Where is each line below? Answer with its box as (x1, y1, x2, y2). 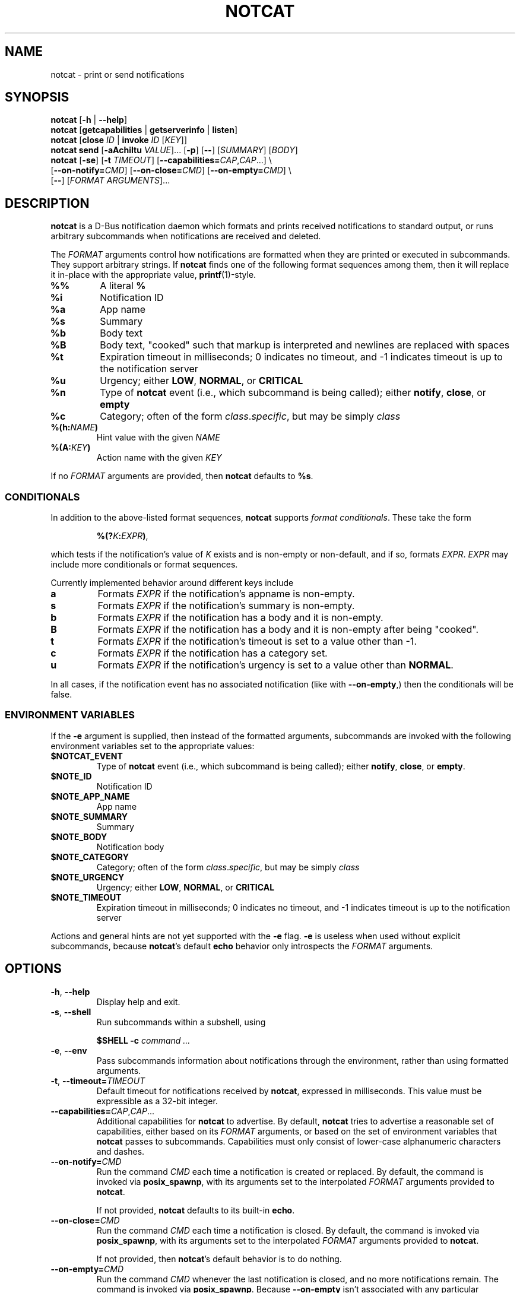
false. (50, 689, 72, 700)
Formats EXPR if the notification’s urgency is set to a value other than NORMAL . (97, 659, 454, 671)
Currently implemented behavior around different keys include (50, 578, 294, 588)
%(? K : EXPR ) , (96, 531, 148, 541)
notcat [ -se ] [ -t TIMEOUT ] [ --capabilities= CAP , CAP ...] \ (50, 155, 272, 166)
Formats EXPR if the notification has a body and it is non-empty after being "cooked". (97, 623, 479, 636)
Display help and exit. (96, 996, 180, 1007)
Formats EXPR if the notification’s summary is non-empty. (97, 600, 355, 612)
